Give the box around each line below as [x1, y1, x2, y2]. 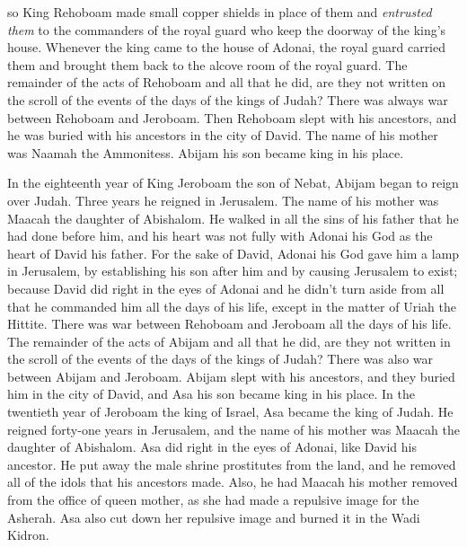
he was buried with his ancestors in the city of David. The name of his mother [7, 126, 438, 145]
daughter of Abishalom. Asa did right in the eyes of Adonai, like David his [7, 437, 417, 456]
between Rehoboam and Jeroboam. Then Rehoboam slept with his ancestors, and [7, 108, 457, 127]
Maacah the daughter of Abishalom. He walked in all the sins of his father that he [7, 208, 459, 227]
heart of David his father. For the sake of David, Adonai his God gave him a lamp [7, 243, 460, 262]
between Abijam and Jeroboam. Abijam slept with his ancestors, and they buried [7, 366, 455, 385]
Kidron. [7, 525, 49, 544]
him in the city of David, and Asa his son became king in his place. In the [7, 384, 415, 403]
